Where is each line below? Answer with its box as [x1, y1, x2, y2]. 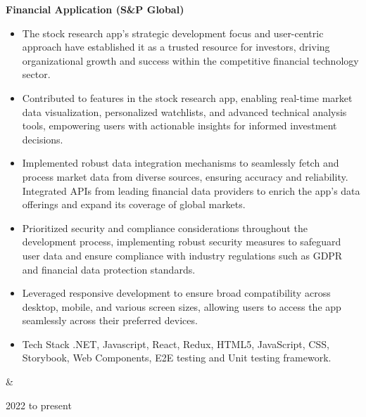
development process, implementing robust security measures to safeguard [22, 234, 341, 249]
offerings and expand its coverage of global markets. [22, 197, 246, 212]
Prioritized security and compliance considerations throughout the [22, 220, 308, 235]
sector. [22, 67, 51, 82]
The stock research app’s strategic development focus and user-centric [22, 25, 324, 40]
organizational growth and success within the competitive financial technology [22, 53, 359, 68]
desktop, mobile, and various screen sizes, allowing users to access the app [22, 299, 341, 314]
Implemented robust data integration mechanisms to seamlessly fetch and [22, 155, 339, 170]
